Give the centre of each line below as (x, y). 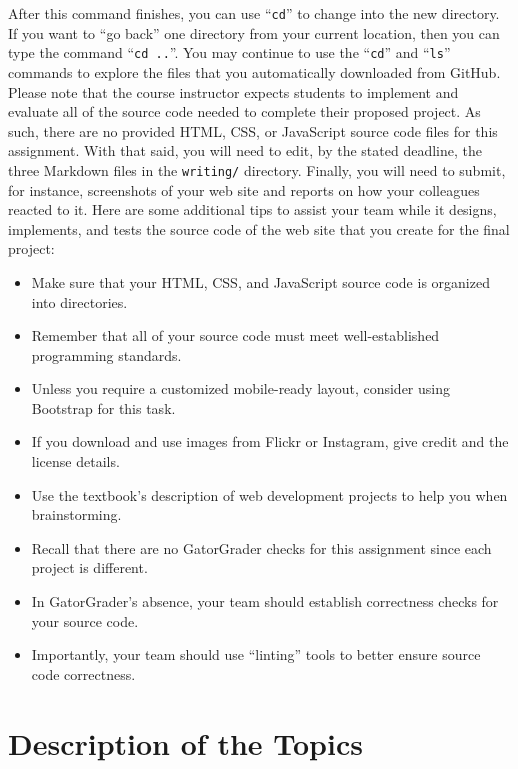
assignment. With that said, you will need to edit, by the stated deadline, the (245, 150)
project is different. (89, 567)
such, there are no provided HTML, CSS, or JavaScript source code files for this (253, 130)
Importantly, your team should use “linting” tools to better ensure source (256, 654)
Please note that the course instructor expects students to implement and (233, 91)
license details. (75, 461)
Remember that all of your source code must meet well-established (235, 335)
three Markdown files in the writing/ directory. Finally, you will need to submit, (257, 169)
